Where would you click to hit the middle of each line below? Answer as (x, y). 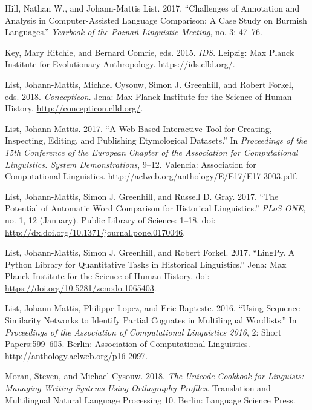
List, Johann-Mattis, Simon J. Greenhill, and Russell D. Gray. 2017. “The (142, 196)
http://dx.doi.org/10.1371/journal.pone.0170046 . (95, 232)
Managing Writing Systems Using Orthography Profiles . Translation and (138, 388)
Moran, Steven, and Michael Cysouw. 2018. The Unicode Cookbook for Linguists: (154, 376)
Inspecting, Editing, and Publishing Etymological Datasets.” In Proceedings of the (156, 140)
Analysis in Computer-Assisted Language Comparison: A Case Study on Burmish (156, 20)
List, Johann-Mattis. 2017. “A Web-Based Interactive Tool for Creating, (138, 128)
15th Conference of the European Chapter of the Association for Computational (151, 152)
